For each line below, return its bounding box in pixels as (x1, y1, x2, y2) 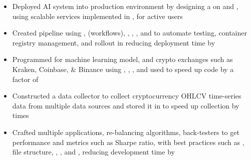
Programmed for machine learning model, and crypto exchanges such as (12, 54, 233, 64)
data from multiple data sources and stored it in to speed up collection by (12, 100, 239, 110)
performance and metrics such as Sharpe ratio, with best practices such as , (12, 136, 244, 147)
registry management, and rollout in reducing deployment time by (12, 37, 215, 47)
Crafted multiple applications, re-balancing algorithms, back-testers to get (12, 126, 239, 137)
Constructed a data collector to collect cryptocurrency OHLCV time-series (12, 90, 241, 101)
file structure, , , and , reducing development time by (12, 146, 175, 157)
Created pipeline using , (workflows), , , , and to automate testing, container (12, 27, 247, 38)
